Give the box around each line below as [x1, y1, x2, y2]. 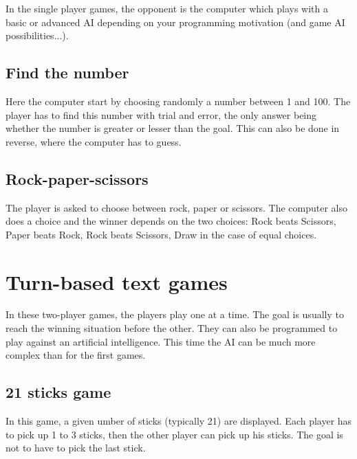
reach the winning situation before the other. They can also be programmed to [6, 321, 338, 335]
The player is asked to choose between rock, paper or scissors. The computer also [6, 200, 347, 214]
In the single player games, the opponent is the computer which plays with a [6, 1, 328, 15]
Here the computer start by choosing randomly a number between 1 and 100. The [6, 93, 351, 108]
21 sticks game [6, 381, 111, 403]
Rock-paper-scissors [6, 168, 149, 189]
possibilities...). [6, 28, 69, 43]
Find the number [6, 62, 129, 83]
